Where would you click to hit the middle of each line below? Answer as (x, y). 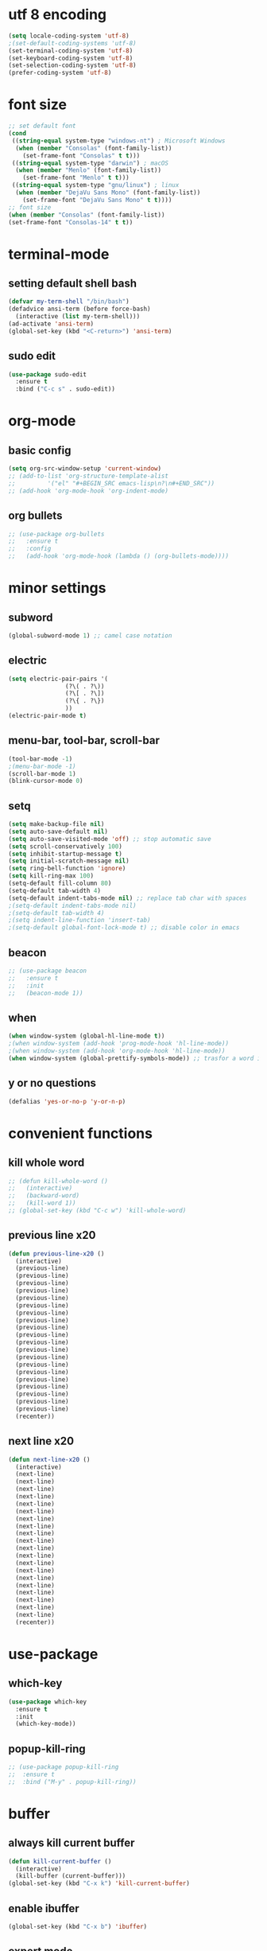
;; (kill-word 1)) (43, 1203)
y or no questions (52, 1083)
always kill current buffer (72, 1843)
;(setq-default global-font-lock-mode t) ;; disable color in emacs (124, 928)
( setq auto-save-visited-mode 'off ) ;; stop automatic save (110, 839)
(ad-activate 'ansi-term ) (51, 324)
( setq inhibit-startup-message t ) (66, 854)
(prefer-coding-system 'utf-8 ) (60, 73)
